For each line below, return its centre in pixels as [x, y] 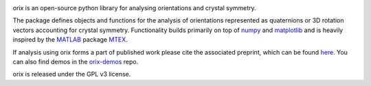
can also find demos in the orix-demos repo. [76, 61]
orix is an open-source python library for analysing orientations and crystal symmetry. [135, 8]
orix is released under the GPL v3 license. [72, 74]
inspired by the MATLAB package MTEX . [70, 40]
